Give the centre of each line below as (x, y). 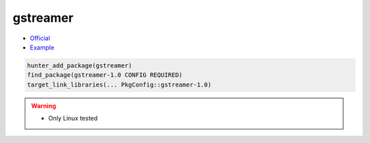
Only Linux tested (73, 118)
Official (40, 38)
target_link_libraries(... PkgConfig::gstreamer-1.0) (119, 84)
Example (42, 47)
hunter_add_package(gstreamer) (80, 65)
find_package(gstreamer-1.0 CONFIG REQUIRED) (105, 75)
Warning (44, 106)
